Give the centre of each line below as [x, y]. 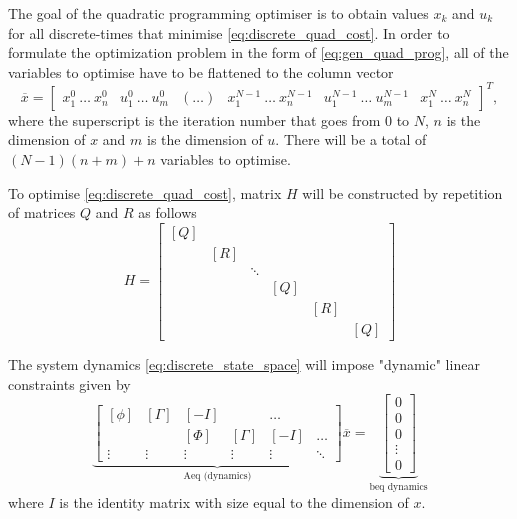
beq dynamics [398, 487]
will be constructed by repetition [402, 192]
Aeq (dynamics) [217, 476]
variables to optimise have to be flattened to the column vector [201, 71]
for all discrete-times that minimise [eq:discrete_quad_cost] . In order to [229, 32]
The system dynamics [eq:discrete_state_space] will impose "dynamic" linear [244, 364]
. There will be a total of [351, 139]
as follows [167, 212]
